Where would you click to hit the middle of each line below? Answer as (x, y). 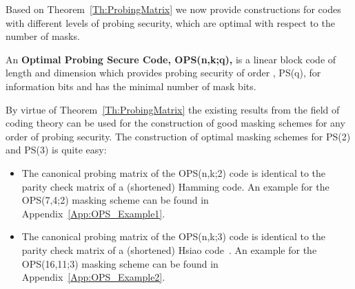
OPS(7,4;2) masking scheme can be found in (115, 200)
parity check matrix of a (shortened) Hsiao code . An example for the (169, 249)
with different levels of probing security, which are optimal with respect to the (170, 22)
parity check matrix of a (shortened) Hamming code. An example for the (175, 186)
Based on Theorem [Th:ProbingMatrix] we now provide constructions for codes (173, 9)
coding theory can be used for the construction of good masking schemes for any (175, 123)
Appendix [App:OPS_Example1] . (93, 213)
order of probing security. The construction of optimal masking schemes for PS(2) (178, 136)
